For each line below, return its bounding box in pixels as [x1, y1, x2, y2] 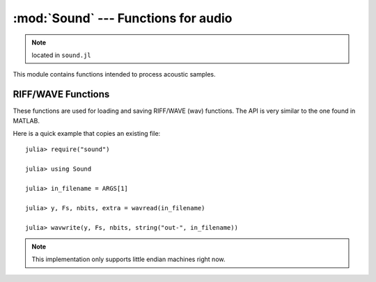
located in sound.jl [31, 51, 91, 59]
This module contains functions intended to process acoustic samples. [13, 70, 216, 79]
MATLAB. [13, 116, 40, 125]
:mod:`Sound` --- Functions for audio [13, 10, 233, 26]
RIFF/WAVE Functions [13, 88, 110, 100]
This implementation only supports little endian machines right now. [31, 255, 226, 264]
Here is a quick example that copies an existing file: [13, 130, 161, 138]
